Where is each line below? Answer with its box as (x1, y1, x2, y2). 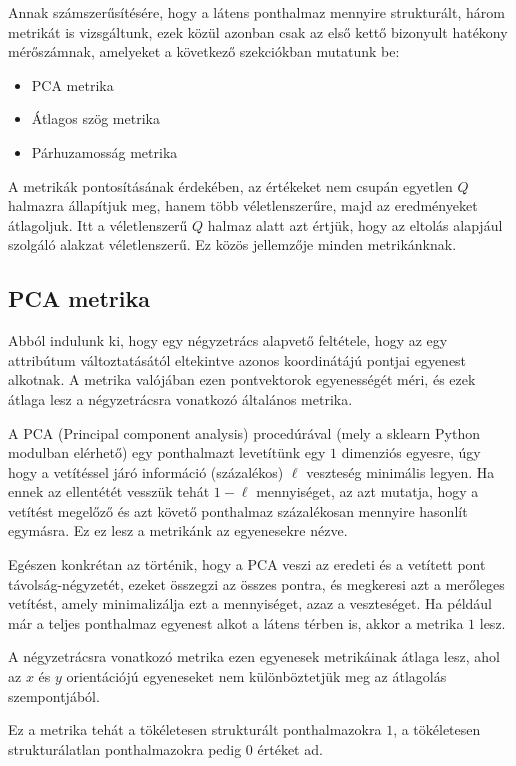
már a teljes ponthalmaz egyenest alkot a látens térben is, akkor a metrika (8, 612, 464, 633)
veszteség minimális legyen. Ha (306, 461, 495, 482)
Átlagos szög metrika (31, 108, 160, 129)
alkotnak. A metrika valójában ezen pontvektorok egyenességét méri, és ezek (8, 369, 476, 390)
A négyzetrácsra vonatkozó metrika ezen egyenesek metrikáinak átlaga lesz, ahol (8, 646, 500, 667)
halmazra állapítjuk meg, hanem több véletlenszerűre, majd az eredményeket (8, 195, 478, 216)
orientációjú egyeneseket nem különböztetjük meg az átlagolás (66, 666, 447, 687)
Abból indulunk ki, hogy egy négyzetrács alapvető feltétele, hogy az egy (8, 330, 448, 351)
